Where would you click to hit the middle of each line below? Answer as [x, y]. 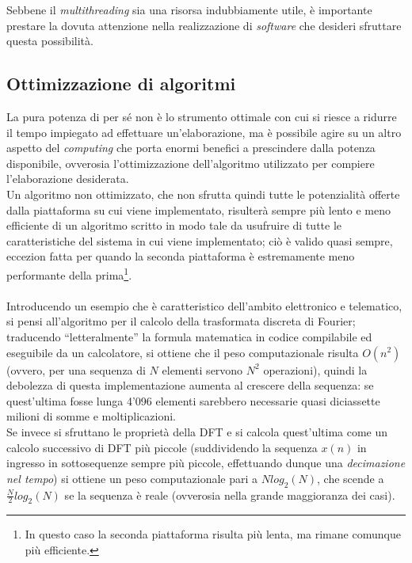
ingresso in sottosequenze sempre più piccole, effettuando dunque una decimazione [206, 463]
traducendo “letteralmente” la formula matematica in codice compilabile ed [189, 336]
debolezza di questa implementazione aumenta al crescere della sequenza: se [190, 385]
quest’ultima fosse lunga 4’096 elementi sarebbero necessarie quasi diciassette [193, 400]
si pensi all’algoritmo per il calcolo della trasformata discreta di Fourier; [181, 321]
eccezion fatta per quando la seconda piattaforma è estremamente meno [181, 256]
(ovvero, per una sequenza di [76, 369]
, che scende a [351, 478]
